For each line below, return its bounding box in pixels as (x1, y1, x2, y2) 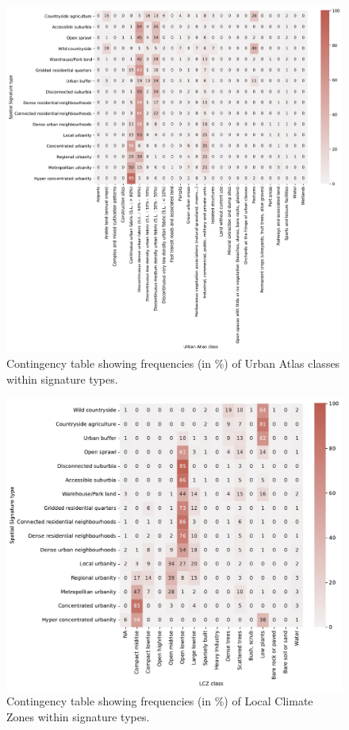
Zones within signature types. (6, 708, 150, 724)
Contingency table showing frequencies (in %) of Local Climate (6, 693, 313, 709)
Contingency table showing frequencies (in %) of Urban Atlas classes (6, 355, 340, 372)
